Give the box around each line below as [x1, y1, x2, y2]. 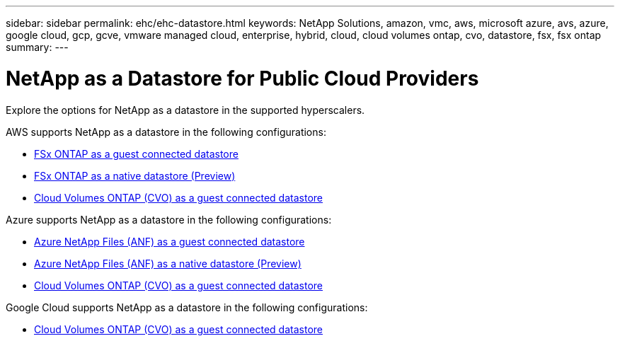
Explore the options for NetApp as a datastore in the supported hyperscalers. [6, 103, 365, 116]
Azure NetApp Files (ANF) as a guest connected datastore [34, 235, 305, 248]
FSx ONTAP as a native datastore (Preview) [34, 169, 236, 182]
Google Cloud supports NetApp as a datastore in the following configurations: [6, 301, 368, 313]
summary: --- [6, 41, 69, 53]
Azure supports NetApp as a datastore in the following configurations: [6, 213, 332, 226]
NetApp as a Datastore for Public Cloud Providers [6, 66, 479, 91]
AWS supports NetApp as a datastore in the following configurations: [6, 125, 326, 138]
